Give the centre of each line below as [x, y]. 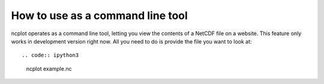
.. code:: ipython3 [50, 55]
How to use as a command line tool [100, 15]
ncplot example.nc [49, 69]
